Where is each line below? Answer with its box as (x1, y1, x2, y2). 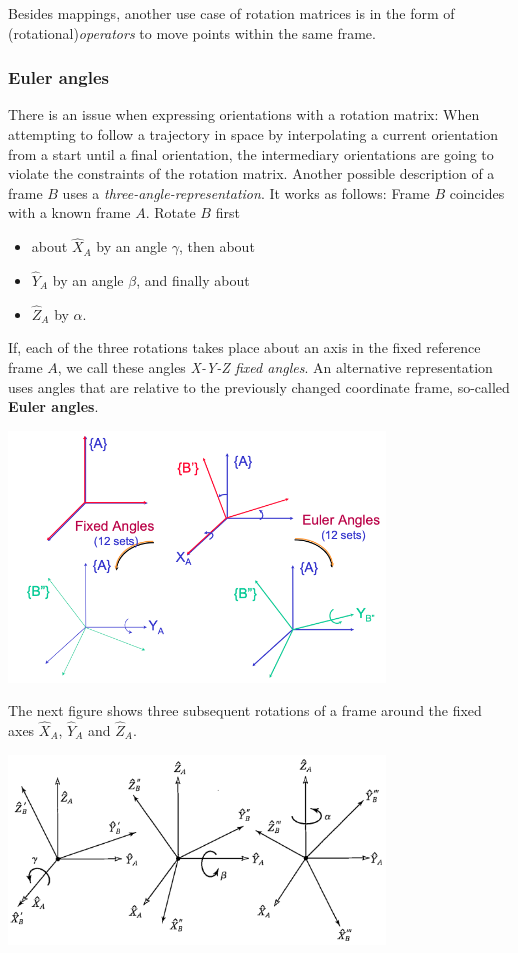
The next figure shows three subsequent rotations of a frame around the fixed (8, 700, 482, 721)
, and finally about (136, 270, 250, 290)
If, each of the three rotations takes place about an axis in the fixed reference (8, 337, 481, 358)
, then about (178, 236, 255, 257)
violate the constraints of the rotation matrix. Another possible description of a (8, 163, 495, 184)
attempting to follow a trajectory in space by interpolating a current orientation (8, 124, 498, 144)
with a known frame (8, 202, 131, 223)
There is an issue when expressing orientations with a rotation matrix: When (8, 104, 480, 125)
